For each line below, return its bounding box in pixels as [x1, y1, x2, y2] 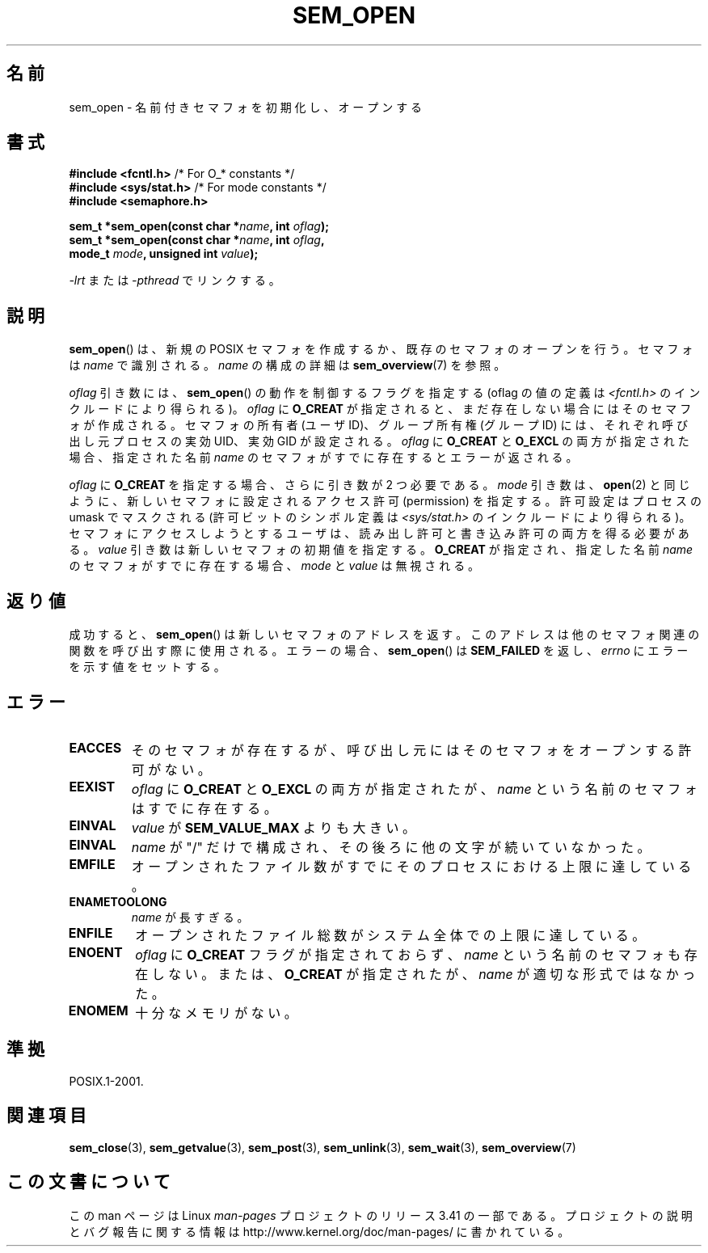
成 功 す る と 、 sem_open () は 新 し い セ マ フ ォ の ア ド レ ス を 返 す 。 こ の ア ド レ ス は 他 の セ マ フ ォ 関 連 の [69, 627, 700, 642]
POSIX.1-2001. [69, 1074, 144, 1088]
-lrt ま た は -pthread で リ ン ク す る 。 [69, 273, 280, 288]
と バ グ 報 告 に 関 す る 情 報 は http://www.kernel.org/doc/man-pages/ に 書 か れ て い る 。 [69, 1224, 570, 1238]
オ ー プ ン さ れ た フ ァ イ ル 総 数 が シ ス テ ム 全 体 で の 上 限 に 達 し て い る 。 [135, 926, 646, 943]
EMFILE [69, 855, 116, 872]
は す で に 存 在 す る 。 [131, 799, 277, 816]
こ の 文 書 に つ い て [6, 1171, 171, 1192]
